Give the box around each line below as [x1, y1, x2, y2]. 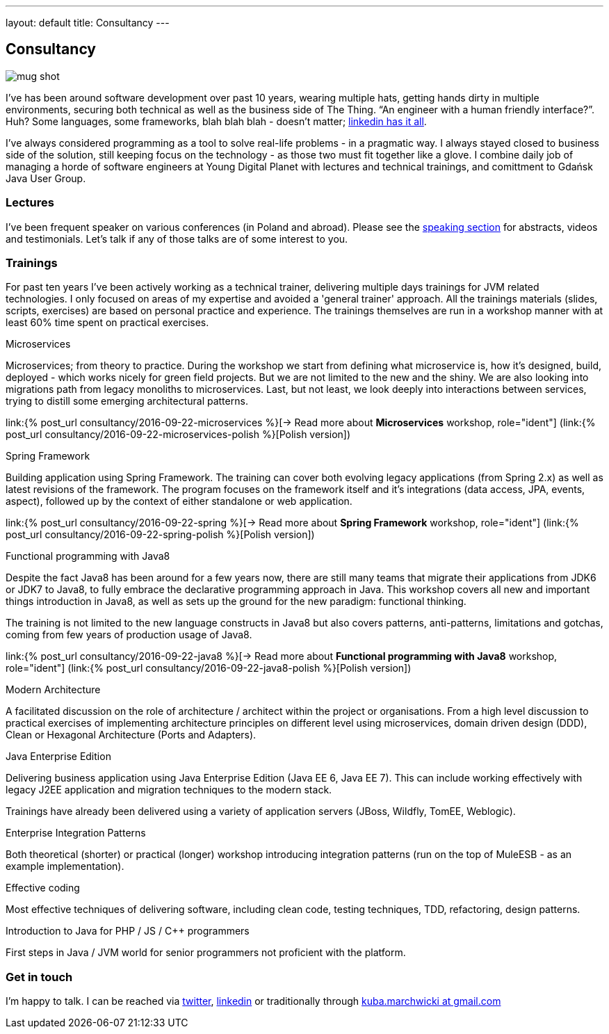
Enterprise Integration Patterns [6, 827, 146, 839]
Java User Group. [6, 172, 86, 184]
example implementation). [6, 860, 124, 873]
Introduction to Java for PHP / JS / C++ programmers [6, 925, 250, 937]
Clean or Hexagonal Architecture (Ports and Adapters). [6, 729, 257, 741]
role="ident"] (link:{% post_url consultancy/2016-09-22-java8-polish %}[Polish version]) [6, 662, 412, 674]
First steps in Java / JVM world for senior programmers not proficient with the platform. [6, 946, 406, 959]
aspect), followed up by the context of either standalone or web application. [6, 495, 352, 508]
